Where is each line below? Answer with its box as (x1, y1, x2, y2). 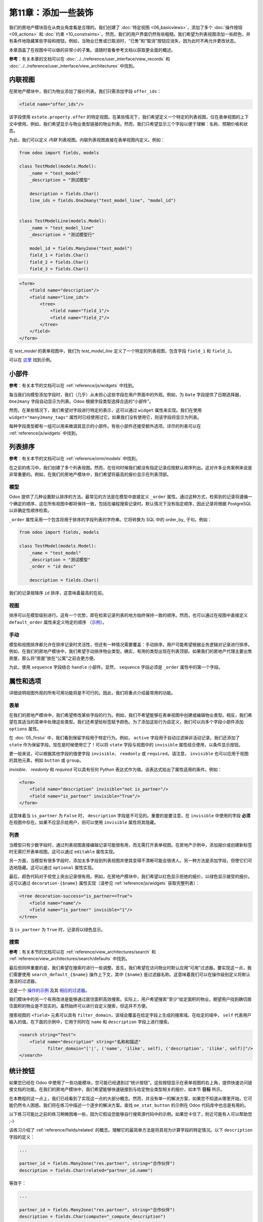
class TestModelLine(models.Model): (19, 218, 107, 224)
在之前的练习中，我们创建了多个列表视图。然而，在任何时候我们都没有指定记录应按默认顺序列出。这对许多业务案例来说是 (9, 464, 252, 470)
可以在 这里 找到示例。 (9, 357, 55, 363)
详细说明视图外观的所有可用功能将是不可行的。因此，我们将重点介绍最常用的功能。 (9, 690, 175, 696)
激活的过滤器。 (9, 978, 39, 984)
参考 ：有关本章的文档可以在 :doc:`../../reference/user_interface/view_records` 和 (9, 56, 170, 62)
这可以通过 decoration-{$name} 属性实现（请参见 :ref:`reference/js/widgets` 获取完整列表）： (9, 880, 200, 886)
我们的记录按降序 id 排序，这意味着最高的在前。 (9, 590, 107, 596)
